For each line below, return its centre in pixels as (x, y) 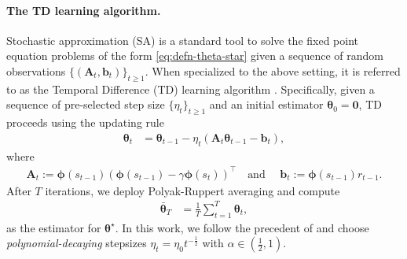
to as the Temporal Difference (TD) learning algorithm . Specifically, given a (191, 89)
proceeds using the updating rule (85, 122)
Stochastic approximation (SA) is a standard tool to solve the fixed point (183, 40)
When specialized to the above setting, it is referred (276, 70)
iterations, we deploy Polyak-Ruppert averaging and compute (192, 190)
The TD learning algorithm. (84, 10)
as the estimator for (54, 227)
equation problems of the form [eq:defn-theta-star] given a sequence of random (195, 55)
